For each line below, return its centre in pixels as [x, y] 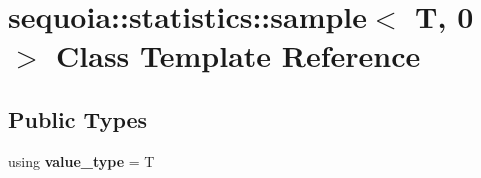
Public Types [78, 118]
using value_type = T [81, 160]
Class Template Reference [238, 55]
